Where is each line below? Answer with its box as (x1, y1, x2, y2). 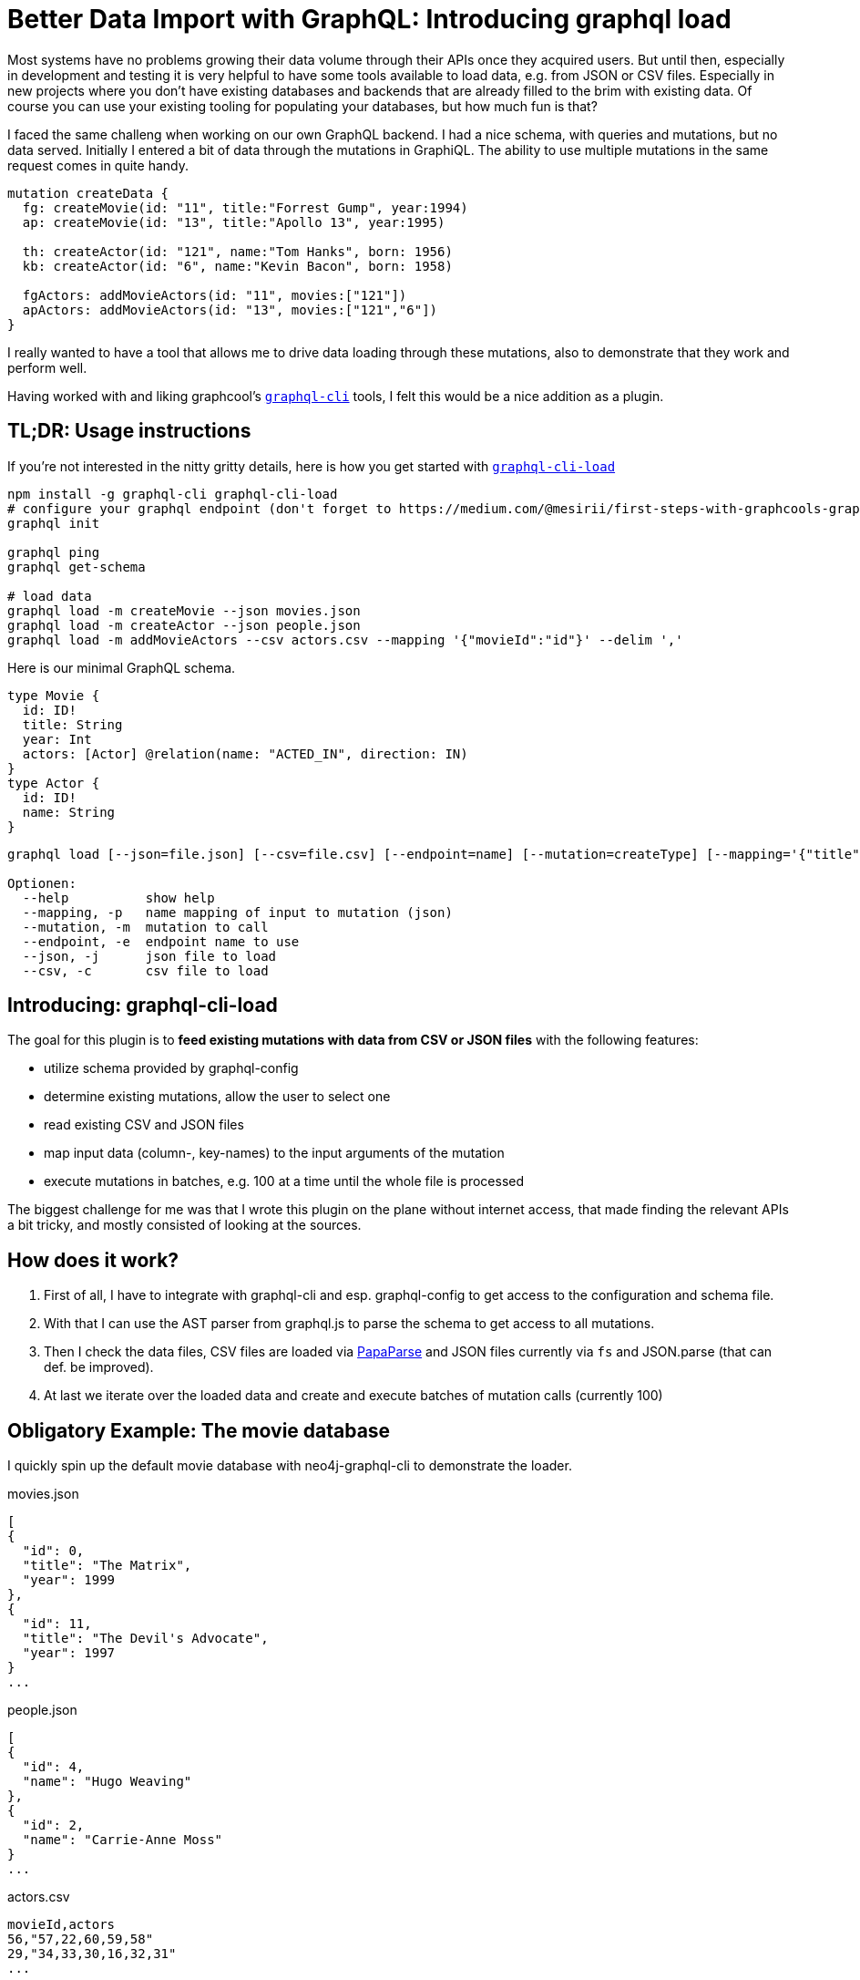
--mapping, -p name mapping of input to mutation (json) (22, 904, 453, 920)
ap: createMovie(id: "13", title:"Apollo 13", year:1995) (22, 214, 445, 230)
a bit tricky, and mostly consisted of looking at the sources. (7, 1217, 362, 1233)
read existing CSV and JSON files (44, 1117, 244, 1133)
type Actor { (7, 775, 100, 790)
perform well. (7, 359, 87, 376)
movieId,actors (7, 1917, 116, 1933)
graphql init (7, 515, 100, 531)
